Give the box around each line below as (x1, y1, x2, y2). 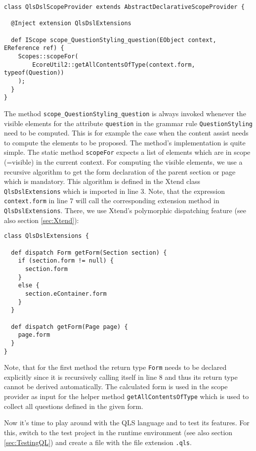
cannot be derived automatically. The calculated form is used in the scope (4, 381, 228, 392)
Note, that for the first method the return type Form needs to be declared (4, 362, 227, 372)
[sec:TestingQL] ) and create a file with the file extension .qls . (4, 437, 192, 447)
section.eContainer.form (25, 290, 107, 297)
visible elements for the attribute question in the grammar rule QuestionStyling (4, 118, 253, 128)
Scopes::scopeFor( (18, 52, 79, 60)
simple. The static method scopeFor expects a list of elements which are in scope (4, 147, 251, 157)
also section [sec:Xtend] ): (4, 215, 79, 225)
